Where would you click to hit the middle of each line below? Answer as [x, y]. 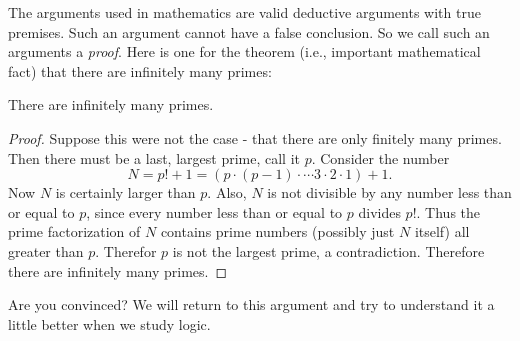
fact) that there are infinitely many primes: [140, 70]
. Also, [227, 192]
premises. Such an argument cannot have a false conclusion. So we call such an [249, 31]
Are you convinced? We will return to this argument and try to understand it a [251, 304]
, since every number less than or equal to [214, 211]
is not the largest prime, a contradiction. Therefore [328, 250]
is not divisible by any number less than [389, 192]
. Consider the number [380, 157]
